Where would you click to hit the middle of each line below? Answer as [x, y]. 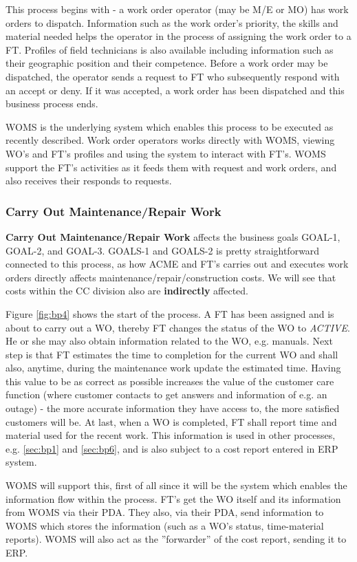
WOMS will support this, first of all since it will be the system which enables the [176, 485]
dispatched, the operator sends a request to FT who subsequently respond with [173, 76]
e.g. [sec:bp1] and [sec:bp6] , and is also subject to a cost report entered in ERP [172, 448]
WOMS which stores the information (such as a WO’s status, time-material [165, 525]
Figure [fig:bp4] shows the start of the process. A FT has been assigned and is [170, 313]
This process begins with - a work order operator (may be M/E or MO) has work [177, 9]
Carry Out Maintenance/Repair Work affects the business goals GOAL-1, [173, 236]
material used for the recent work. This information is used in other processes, [171, 435]
